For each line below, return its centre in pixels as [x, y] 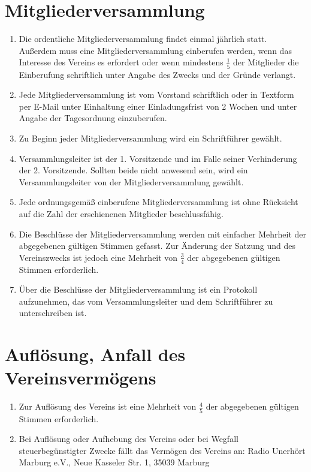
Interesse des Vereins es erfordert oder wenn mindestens [121, 62]
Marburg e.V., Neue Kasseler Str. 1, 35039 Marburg [114, 462]
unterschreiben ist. [53, 313]
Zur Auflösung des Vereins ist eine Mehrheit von [108, 406]
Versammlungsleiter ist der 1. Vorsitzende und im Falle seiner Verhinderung [158, 158]
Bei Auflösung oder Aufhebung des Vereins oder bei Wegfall [129, 439]
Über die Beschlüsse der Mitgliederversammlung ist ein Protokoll [138, 289]
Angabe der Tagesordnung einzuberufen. [93, 118]
